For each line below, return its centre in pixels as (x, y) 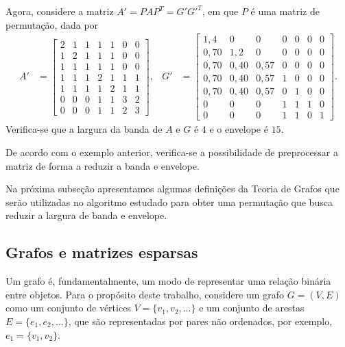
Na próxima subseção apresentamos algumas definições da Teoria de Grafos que (172, 189)
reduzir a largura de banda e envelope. (86, 215)
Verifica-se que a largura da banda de (84, 129)
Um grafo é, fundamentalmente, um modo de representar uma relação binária (168, 281)
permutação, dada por (52, 24)
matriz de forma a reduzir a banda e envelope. (103, 165)
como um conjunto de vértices (68, 308)
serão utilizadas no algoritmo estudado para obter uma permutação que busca (169, 202)
